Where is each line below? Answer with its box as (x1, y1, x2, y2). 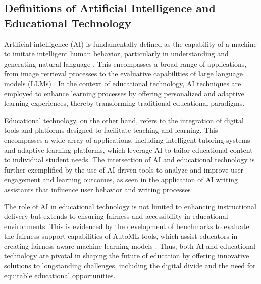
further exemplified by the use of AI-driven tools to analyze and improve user (4, 164, 244, 175)
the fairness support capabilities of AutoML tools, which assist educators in (4, 231, 238, 241)
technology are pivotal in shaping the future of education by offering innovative (4, 250, 249, 261)
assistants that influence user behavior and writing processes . (4, 184, 195, 194)
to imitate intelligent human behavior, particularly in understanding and (4, 48, 229, 59)
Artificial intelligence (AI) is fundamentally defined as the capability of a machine (4, 38, 257, 49)
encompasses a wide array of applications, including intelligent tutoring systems (4, 134, 250, 145)
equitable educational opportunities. (4, 270, 116, 280)
